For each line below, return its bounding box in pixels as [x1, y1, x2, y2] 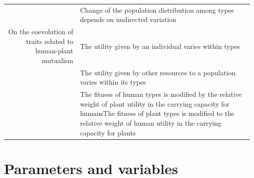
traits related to [26, 36, 73, 46]
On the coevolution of [8, 26, 73, 37]
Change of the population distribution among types [80, 4, 234, 15]
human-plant [35, 45, 73, 56]
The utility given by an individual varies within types [80, 41, 240, 51]
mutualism [42, 55, 73, 65]
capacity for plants [80, 127, 136, 137]
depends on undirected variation [80, 14, 176, 24]
